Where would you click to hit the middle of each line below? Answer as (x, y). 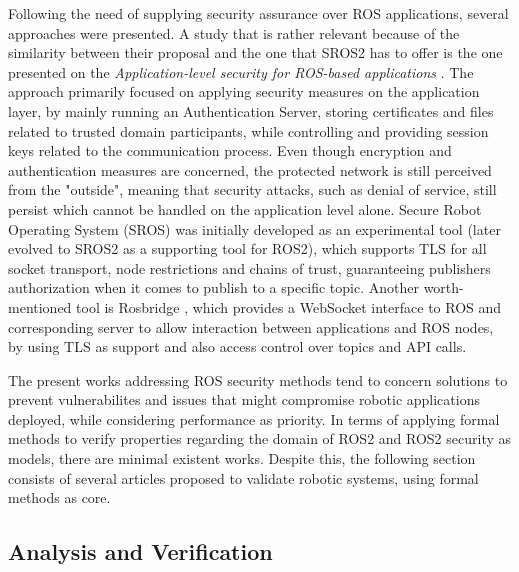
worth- (443, 287)
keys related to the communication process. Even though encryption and (230, 150)
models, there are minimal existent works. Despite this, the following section (242, 458)
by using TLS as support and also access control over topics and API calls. (237, 346)
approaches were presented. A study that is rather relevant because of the (234, 32)
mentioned (40, 306)
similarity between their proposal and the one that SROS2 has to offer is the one (255, 52)
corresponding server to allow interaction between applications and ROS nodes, (251, 326)
